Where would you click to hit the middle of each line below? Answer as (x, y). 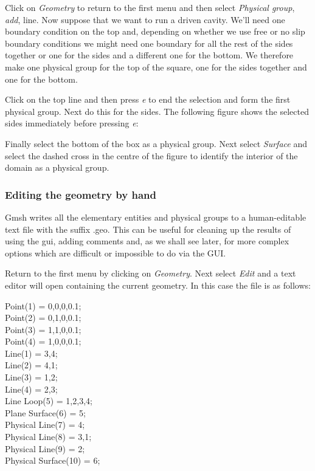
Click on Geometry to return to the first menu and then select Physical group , (150, 7)
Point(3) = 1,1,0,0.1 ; (43, 329)
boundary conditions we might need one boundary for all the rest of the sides (149, 43)
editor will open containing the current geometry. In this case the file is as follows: (158, 285)
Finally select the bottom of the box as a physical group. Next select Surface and (156, 143)
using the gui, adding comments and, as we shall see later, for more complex (147, 241)
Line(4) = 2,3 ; (31, 389)
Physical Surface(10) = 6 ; (53, 460)
